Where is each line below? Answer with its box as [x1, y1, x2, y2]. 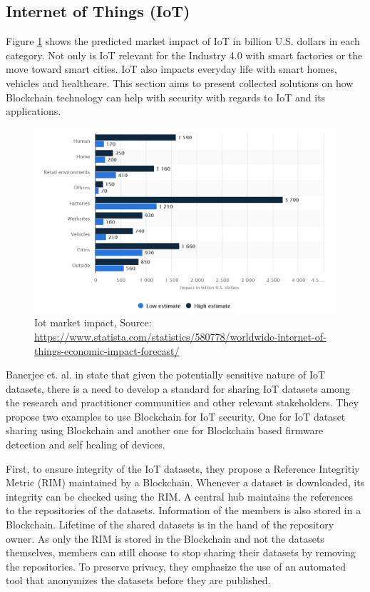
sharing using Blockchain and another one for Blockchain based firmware [6, 423, 324, 438]
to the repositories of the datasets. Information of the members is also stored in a [6, 503, 361, 518]
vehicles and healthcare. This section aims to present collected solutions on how [6, 75, 354, 90]
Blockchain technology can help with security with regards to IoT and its [6, 89, 326, 104]
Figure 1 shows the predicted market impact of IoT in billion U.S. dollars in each [6, 34, 360, 49]
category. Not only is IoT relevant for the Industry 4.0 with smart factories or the [6, 47, 363, 62]
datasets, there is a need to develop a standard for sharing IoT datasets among [6, 381, 350, 396]
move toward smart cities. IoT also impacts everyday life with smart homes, [6, 61, 337, 76]
